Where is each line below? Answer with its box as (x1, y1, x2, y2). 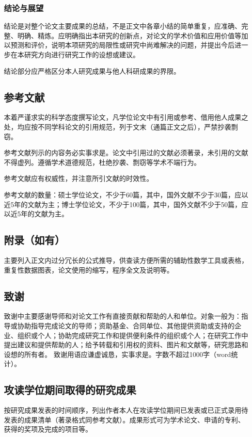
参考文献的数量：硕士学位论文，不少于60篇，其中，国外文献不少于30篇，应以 (4, 189, 248, 199)
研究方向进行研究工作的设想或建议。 (24, 49, 140, 59)
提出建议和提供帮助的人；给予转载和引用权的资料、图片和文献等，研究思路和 (4, 340, 248, 350)
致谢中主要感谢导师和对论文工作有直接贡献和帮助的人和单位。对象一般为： (4, 311, 241, 321)
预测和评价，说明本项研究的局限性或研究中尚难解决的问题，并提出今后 (10, 40, 235, 50)
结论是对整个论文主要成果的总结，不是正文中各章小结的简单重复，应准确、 (4, 21, 241, 31)
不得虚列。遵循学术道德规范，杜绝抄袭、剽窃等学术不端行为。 (4, 157, 201, 167)
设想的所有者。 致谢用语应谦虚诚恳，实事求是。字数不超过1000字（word (4, 349, 231, 359)
